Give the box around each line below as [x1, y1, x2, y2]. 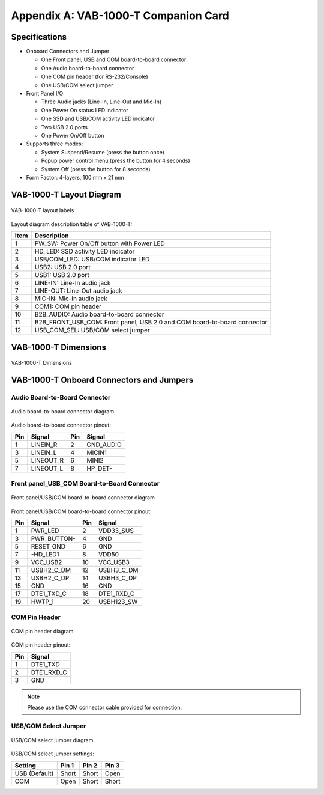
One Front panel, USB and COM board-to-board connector [41, 56, 187, 63]
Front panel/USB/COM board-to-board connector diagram [11, 494, 155, 501]
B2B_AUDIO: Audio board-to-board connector [34, 310, 164, 318]
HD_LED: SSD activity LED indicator [34, 247, 135, 255]
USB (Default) [14, 769, 54, 778]
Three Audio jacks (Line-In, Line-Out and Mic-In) [41, 98, 162, 105]
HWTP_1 [31, 598, 54, 606]
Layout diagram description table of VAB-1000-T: [11, 220, 133, 228]
